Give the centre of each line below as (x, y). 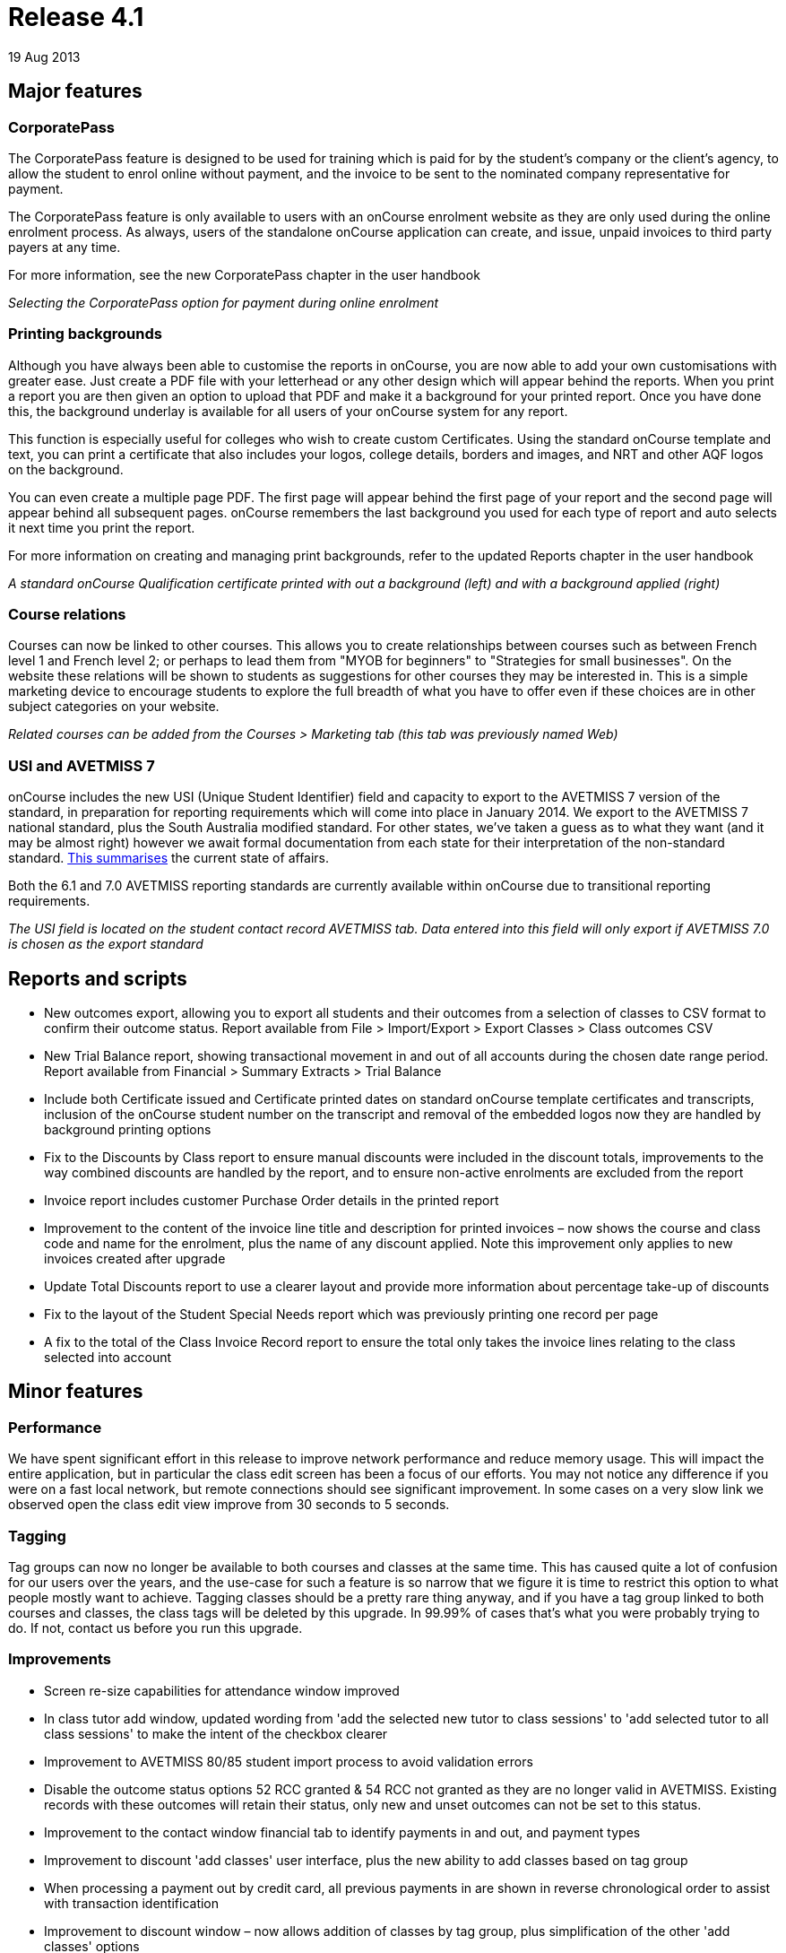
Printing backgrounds (85, 334)
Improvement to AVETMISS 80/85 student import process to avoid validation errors (289, 1761)
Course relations (67, 615)
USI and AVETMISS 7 (82, 765)
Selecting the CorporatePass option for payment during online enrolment (224, 302)
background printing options (128, 1130)
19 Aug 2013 (44, 56)
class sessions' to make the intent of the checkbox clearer (216, 1733)
